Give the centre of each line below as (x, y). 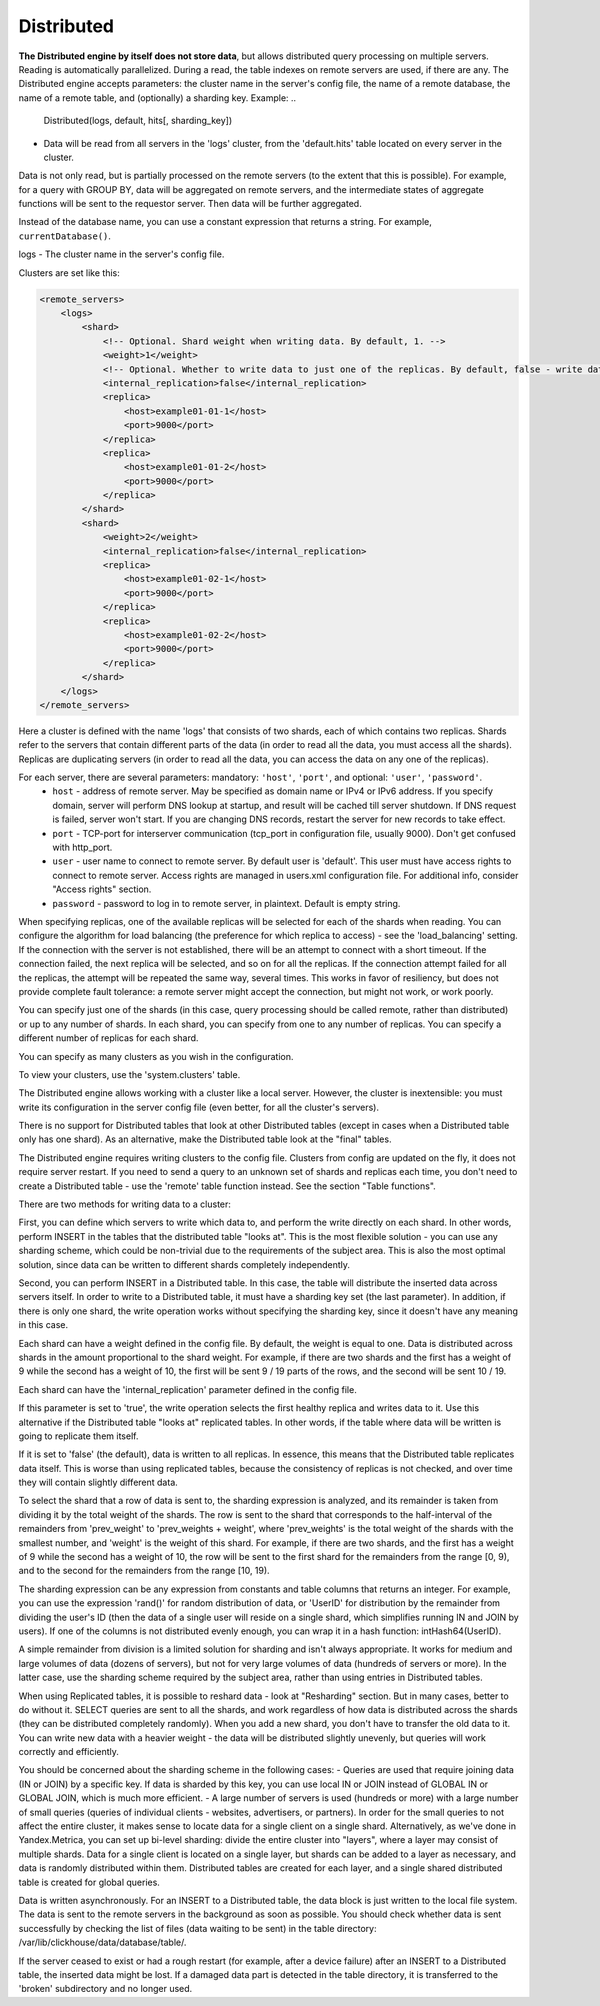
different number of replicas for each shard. (108, 1038)
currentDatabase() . (65, 236)
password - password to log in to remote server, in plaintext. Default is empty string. (226, 903)
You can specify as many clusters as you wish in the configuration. (156, 1056)
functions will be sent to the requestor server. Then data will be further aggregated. (190, 204)
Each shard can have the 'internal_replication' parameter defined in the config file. (187, 1389)
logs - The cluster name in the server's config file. (121, 254)
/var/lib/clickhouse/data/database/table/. (102, 1942)
